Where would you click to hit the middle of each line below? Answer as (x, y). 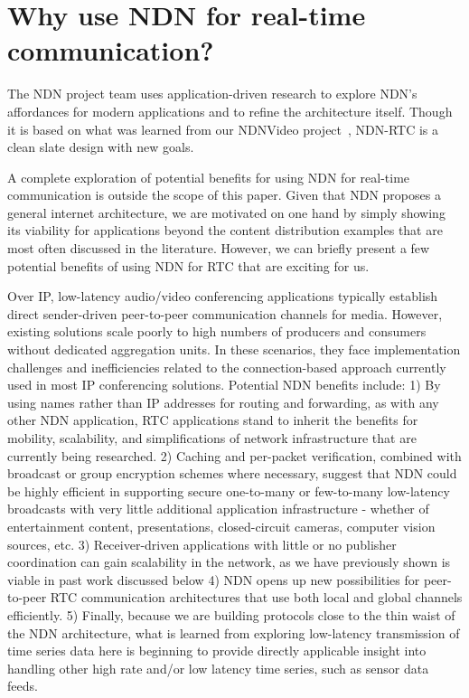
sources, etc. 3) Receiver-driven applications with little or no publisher (202, 544)
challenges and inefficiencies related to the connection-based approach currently (227, 367)
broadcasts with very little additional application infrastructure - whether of (218, 509)
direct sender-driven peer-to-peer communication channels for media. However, (225, 313)
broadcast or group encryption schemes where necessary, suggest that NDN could (232, 473)
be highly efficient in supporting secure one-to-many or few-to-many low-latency (229, 490)
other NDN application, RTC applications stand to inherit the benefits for (213, 420)
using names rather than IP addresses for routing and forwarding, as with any (223, 402)
